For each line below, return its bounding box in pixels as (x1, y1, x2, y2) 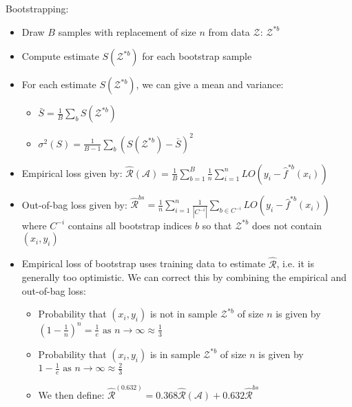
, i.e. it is (276, 256, 314, 271)
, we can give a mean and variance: (136, 77, 284, 92)
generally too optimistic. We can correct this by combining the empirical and (21, 270, 347, 284)
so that (202, 218, 232, 232)
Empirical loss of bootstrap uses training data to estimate (21, 256, 266, 271)
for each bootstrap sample (142, 49, 252, 63)
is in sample (149, 346, 200, 361)
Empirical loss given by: (21, 165, 123, 180)
